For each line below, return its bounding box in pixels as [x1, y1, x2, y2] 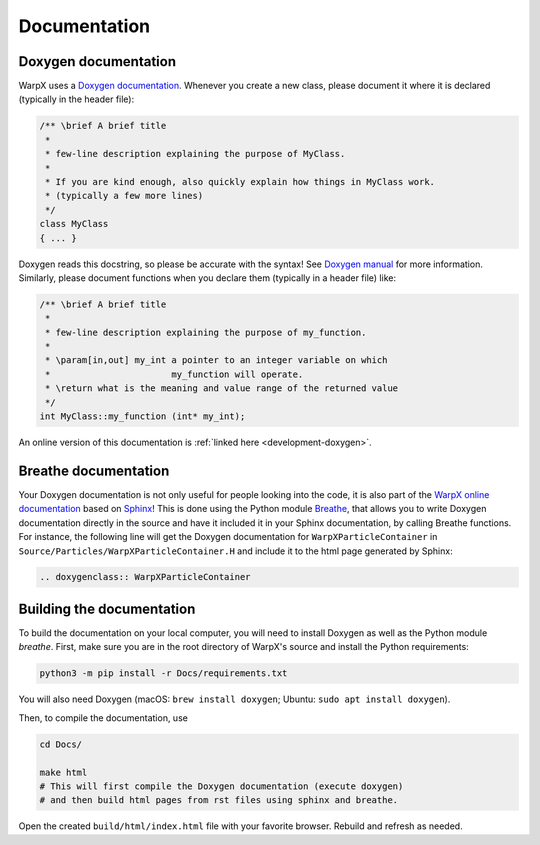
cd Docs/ [39, 738, 83, 750]
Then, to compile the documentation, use [18, 711, 189, 724]
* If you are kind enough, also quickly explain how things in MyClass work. [45, 176, 435, 187]
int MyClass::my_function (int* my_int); [39, 411, 246, 422]
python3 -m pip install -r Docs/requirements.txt [39, 668, 288, 679]
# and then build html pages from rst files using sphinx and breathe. [39, 795, 399, 806]
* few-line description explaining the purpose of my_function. [45, 326, 367, 338]
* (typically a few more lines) [45, 190, 204, 202]
